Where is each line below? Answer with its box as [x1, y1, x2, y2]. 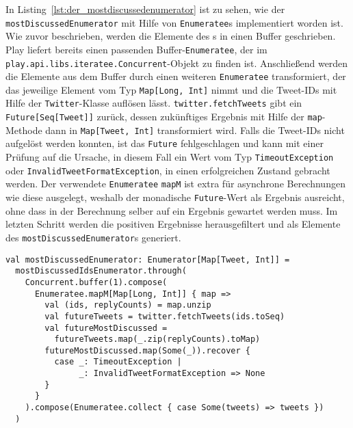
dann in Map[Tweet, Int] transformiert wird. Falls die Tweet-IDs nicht [45, 122, 345, 137]
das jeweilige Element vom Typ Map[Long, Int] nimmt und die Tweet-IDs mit [5, 82, 337, 96]
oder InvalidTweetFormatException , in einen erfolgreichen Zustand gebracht [5, 163, 330, 177]
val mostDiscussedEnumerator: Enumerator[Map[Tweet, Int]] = [5, 254, 290, 265]
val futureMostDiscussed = [44, 323, 168, 333]
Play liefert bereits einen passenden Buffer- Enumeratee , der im [5, 42, 267, 56]
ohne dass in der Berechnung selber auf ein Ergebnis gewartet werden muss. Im [5, 203, 338, 217]
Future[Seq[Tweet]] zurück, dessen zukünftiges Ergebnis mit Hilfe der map [5, 109, 322, 124]
